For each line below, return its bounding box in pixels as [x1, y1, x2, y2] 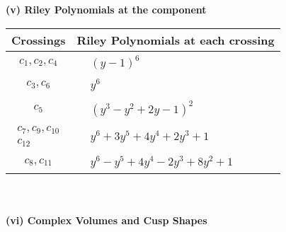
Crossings [11, 31, 66, 48]
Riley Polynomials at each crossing [76, 31, 275, 48]
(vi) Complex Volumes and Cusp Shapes [6, 212, 207, 227]
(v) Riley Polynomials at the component [6, 2, 207, 16]
